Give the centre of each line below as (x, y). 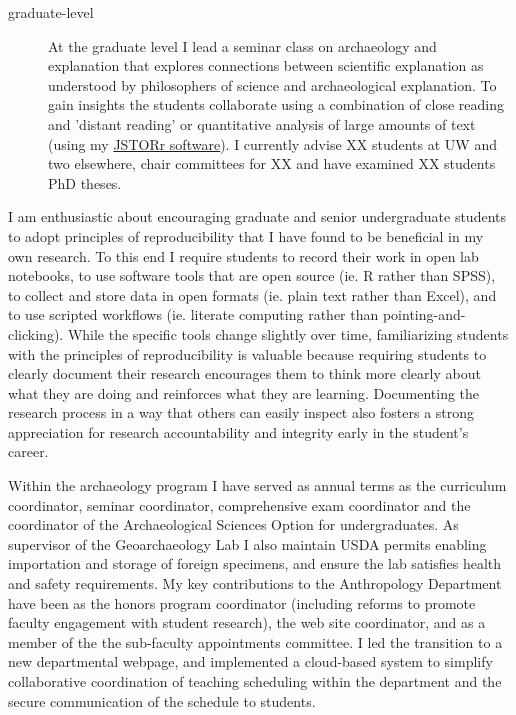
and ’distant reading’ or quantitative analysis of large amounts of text (262, 123)
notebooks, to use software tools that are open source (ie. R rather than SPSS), (252, 275)
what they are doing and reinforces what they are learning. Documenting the (244, 392)
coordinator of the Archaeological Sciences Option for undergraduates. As (233, 524)
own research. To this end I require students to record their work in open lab (243, 255)
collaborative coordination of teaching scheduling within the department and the (255, 681)
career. (28, 451)
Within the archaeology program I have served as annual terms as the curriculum (257, 485)
